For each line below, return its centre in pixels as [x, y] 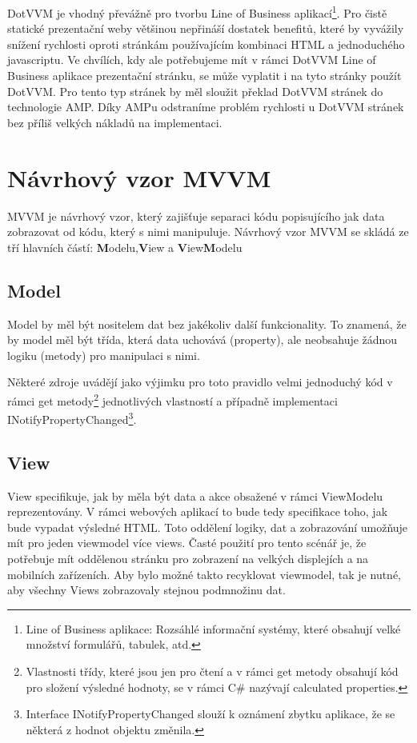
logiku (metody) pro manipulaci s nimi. [104, 355]
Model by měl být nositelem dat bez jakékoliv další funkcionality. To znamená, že [207, 324]
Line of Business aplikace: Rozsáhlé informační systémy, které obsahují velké [213, 628]
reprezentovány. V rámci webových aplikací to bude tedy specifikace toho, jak [198, 511]
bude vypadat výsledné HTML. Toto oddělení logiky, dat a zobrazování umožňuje [208, 527]
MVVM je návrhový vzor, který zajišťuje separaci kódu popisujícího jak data [196, 216]
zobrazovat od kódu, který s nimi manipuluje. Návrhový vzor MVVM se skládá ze [208, 232]
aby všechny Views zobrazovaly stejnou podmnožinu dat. [146, 590]
